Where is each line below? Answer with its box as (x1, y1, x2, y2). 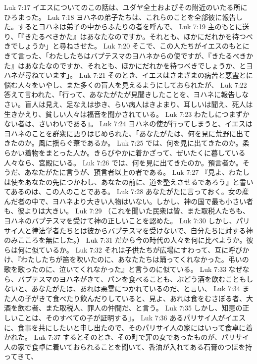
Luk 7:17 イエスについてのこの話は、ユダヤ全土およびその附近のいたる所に (4, 2, 248, 12)
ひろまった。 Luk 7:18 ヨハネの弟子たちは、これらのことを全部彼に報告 (4, 11, 236, 22)
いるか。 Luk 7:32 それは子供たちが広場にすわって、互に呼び (45, 244, 243, 255)
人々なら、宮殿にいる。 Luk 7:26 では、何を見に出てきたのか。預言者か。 (4, 157, 243, 167)
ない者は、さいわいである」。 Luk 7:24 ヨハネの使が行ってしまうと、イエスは (4, 118, 253, 129)
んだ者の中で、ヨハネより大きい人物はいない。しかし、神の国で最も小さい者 (4, 196, 254, 206)
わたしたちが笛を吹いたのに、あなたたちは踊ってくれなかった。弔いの (21, 254, 249, 264)
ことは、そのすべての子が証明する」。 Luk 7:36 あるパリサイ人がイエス (17, 312, 246, 322)
